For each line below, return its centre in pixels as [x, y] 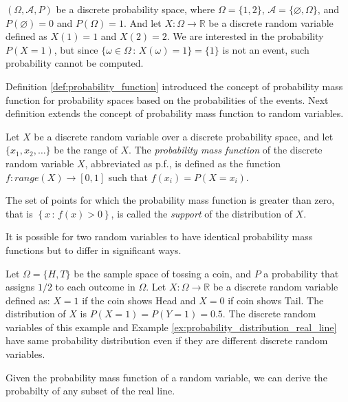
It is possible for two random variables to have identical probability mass [159, 236]
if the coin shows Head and [139, 300]
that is [19, 213]
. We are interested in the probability [245, 36]
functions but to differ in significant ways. [94, 250]
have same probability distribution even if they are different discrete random [167, 340]
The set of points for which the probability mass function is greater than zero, [170, 200]
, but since [76, 49]
